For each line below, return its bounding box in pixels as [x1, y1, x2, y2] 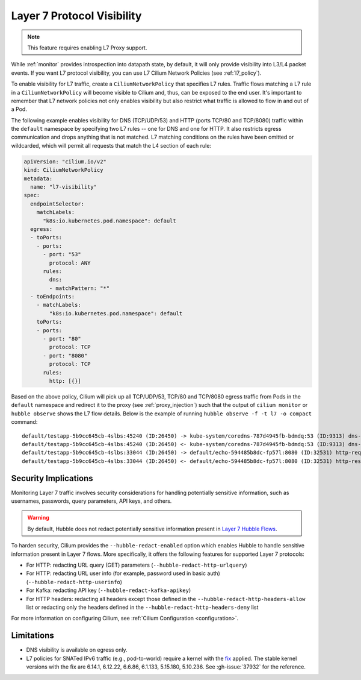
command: [11, 418, 38, 426]
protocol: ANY [49, 259, 91, 266]
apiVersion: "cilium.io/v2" [23, 158, 106, 165]
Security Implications [11, 473, 93, 483]
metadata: [23, 175, 53, 182]
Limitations [11, 631, 54, 641]
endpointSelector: [30, 200, 84, 207]
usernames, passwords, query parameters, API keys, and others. [11, 497, 172, 505]
